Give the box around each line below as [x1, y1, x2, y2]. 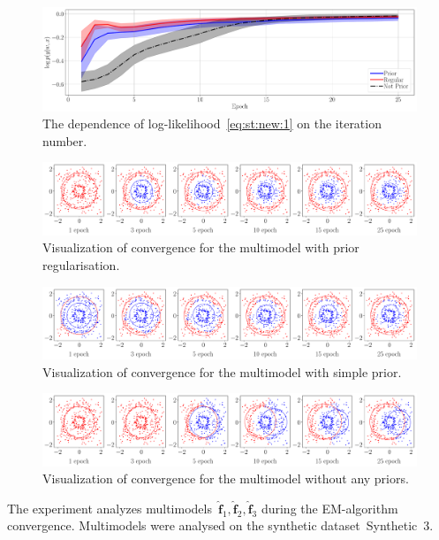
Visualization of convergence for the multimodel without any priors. [42, 469, 409, 488]
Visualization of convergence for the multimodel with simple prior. [42, 362, 402, 381]
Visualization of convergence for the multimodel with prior [42, 238, 360, 257]
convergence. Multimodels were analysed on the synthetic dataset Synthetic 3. [7, 516, 434, 535]
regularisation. [42, 256, 120, 274]
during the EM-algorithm [261, 498, 398, 517]
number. [42, 131, 87, 150]
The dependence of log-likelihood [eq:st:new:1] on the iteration [42, 114, 382, 133]
